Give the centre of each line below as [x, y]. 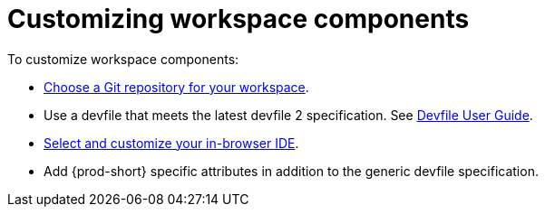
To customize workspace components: [123, 59]
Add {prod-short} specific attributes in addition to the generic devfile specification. [291, 171]
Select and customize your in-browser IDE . [171, 143]
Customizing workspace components [238, 19]
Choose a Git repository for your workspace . [176, 87]
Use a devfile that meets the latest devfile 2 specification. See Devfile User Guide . [288, 115]
